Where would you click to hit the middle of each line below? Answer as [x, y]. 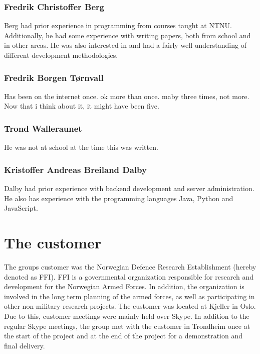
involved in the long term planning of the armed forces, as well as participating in [129, 296]
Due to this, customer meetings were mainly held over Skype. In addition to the [127, 316]
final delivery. [25, 345]
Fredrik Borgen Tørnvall [54, 77]
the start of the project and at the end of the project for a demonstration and [123, 336]
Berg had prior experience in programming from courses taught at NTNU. [118, 25]
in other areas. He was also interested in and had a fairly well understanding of [125, 45]
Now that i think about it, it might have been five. [82, 106]
